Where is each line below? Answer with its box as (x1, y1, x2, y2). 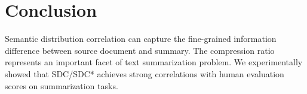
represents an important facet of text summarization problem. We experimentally (5, 56, 303, 68)
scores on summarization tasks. (5, 79, 118, 92)
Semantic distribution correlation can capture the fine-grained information (5, 32, 277, 45)
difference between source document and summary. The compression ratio (5, 44, 275, 56)
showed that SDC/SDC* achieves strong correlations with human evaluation (5, 67, 284, 80)
